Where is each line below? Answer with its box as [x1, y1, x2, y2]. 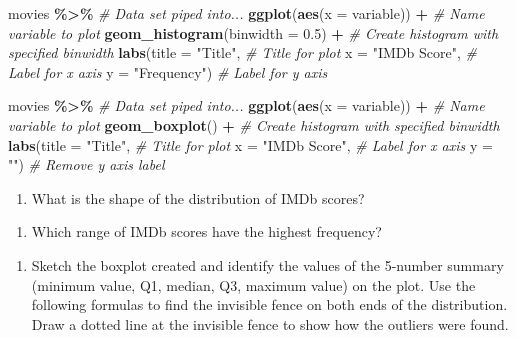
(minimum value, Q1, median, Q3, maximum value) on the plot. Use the [31, 274, 476, 295]
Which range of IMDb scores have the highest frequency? [31, 221, 382, 242]
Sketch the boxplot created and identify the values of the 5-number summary [31, 254, 504, 275]
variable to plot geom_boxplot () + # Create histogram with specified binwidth [8, 114, 500, 135]
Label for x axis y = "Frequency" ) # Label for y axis [8, 61, 328, 82]
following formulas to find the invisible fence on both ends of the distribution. [31, 294, 508, 315]
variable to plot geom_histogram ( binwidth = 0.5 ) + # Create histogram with [8, 22, 499, 43]
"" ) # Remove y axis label [8, 154, 165, 175]
